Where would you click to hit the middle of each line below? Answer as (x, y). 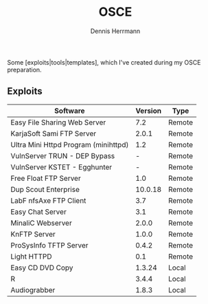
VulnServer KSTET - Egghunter (61, 167)
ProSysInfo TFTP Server (49, 245)
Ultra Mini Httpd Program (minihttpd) (70, 144)
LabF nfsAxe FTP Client (48, 200)
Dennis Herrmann (115, 31)
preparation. (25, 69)
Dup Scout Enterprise (45, 189)
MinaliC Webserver (41, 223)
